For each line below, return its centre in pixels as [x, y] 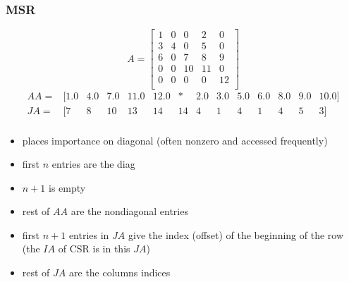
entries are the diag [93, 164]
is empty [67, 187]
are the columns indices [120, 272]
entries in [89, 234]
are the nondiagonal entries [129, 211]
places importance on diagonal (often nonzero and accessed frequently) [175, 140]
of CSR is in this [94, 249]
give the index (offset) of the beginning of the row [236, 234]
